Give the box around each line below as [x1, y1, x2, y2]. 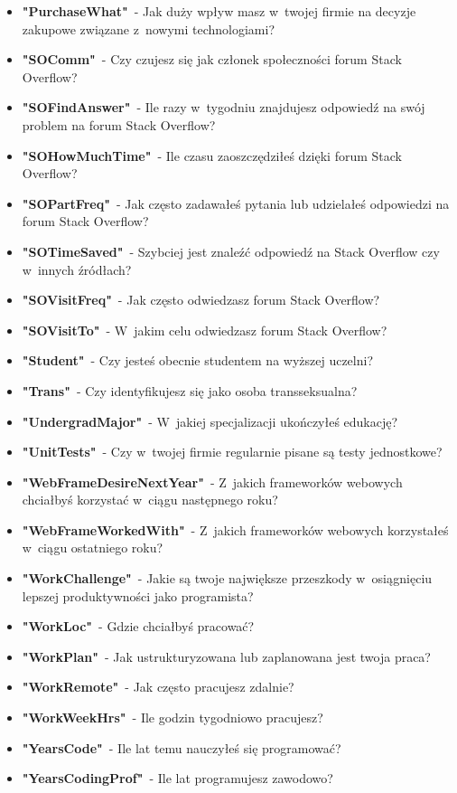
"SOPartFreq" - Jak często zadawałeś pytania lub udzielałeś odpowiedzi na [22, 194, 450, 212]
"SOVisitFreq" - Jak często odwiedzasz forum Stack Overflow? [22, 290, 380, 309]
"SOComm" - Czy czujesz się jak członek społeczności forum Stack [22, 50, 402, 69]
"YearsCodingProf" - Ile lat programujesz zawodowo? [22, 769, 333, 788]
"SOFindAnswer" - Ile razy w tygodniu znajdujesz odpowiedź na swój [22, 98, 425, 117]
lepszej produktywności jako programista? [22, 586, 254, 605]
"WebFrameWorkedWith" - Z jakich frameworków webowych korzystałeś [22, 520, 449, 539]
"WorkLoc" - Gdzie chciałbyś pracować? [22, 617, 255, 636]
